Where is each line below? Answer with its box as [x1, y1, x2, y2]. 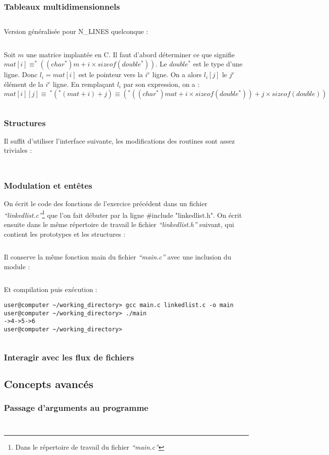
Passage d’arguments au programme [4, 402, 149, 414]
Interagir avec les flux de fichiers [4, 351, 134, 363]
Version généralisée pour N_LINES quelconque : [4, 26, 148, 36]
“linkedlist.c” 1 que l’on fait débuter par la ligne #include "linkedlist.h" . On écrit [4, 208, 242, 220]
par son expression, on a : [123, 79, 200, 89]
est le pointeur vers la [78, 69, 143, 80]
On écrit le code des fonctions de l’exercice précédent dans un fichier [4, 198, 208, 209]
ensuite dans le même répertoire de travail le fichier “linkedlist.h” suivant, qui [4, 219, 234, 229]
